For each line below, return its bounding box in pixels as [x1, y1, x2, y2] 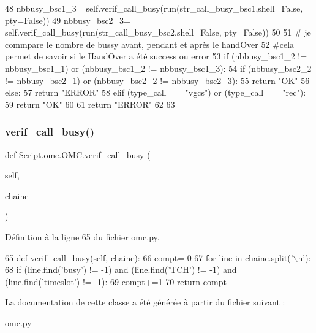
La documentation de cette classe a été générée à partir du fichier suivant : [5, 296, 285, 308]
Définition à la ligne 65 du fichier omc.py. [5, 230, 160, 243]
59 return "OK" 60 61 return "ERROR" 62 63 [5, 98, 175, 110]
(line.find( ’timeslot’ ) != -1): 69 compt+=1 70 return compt [5, 275, 227, 288]
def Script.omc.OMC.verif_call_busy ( [5, 148, 151, 161]
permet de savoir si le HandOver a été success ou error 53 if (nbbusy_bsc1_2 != [5, 50, 307, 63]
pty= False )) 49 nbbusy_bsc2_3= [5, 13, 131, 26]
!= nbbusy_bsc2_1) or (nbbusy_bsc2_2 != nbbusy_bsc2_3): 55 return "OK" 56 [5, 74, 310, 86]
